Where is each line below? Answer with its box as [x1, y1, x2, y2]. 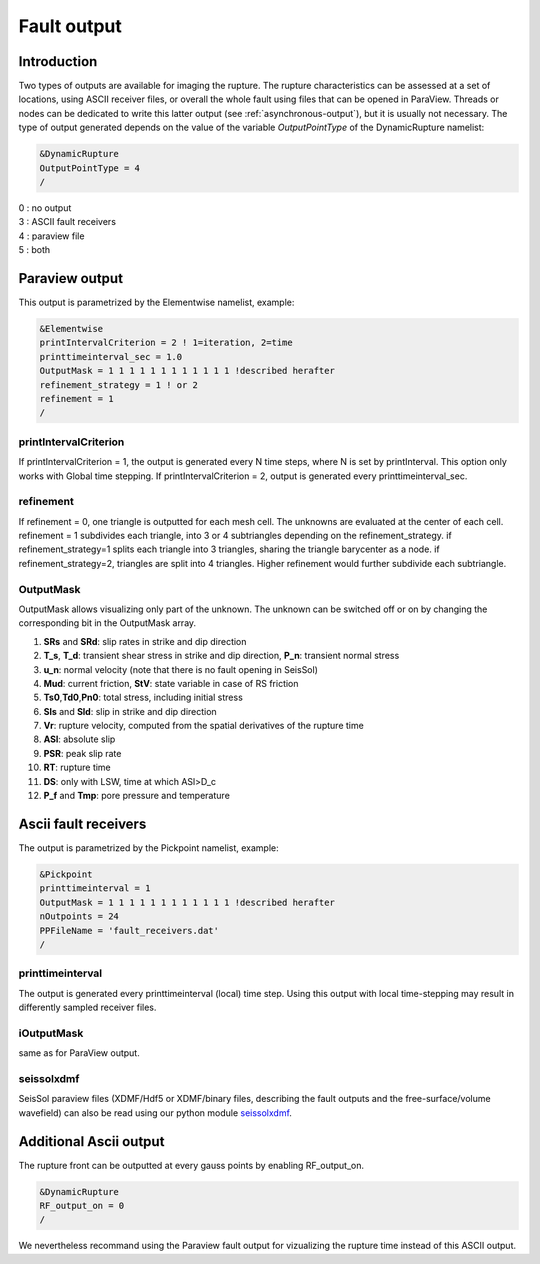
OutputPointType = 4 [39, 162, 140, 174]
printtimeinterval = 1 [39, 883, 151, 894]
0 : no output [18, 201, 72, 214]
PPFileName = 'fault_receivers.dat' [39, 925, 220, 936]
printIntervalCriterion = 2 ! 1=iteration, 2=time [39, 337, 294, 349]
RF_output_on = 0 [39, 1200, 125, 1211]
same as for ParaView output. [18, 1047, 140, 1059]
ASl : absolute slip [43, 733, 116, 745]
